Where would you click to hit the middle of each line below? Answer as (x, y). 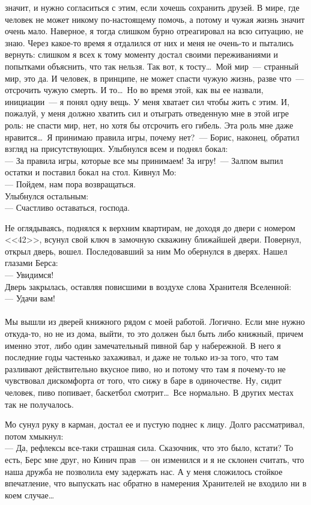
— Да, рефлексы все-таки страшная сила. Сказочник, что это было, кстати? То (149, 448)
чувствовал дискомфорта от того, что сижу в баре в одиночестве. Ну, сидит (143, 380)
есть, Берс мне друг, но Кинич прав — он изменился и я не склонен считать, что (155, 459)
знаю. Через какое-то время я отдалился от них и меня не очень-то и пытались (149, 42)
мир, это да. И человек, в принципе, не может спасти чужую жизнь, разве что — (155, 78)
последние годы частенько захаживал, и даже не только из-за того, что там (142, 357)
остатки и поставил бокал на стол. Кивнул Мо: (91, 172)
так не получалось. (39, 404)
